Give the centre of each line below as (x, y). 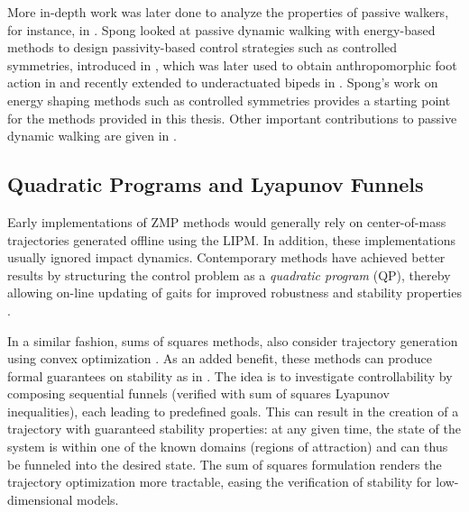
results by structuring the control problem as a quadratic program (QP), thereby (229, 274)
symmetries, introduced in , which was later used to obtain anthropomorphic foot (232, 64)
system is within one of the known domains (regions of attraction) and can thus (228, 447)
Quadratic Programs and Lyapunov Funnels (216, 184)
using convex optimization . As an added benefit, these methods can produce (220, 358)
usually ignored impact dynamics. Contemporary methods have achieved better (226, 257)
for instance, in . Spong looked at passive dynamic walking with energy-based (221, 29)
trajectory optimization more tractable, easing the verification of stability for (220, 482)
